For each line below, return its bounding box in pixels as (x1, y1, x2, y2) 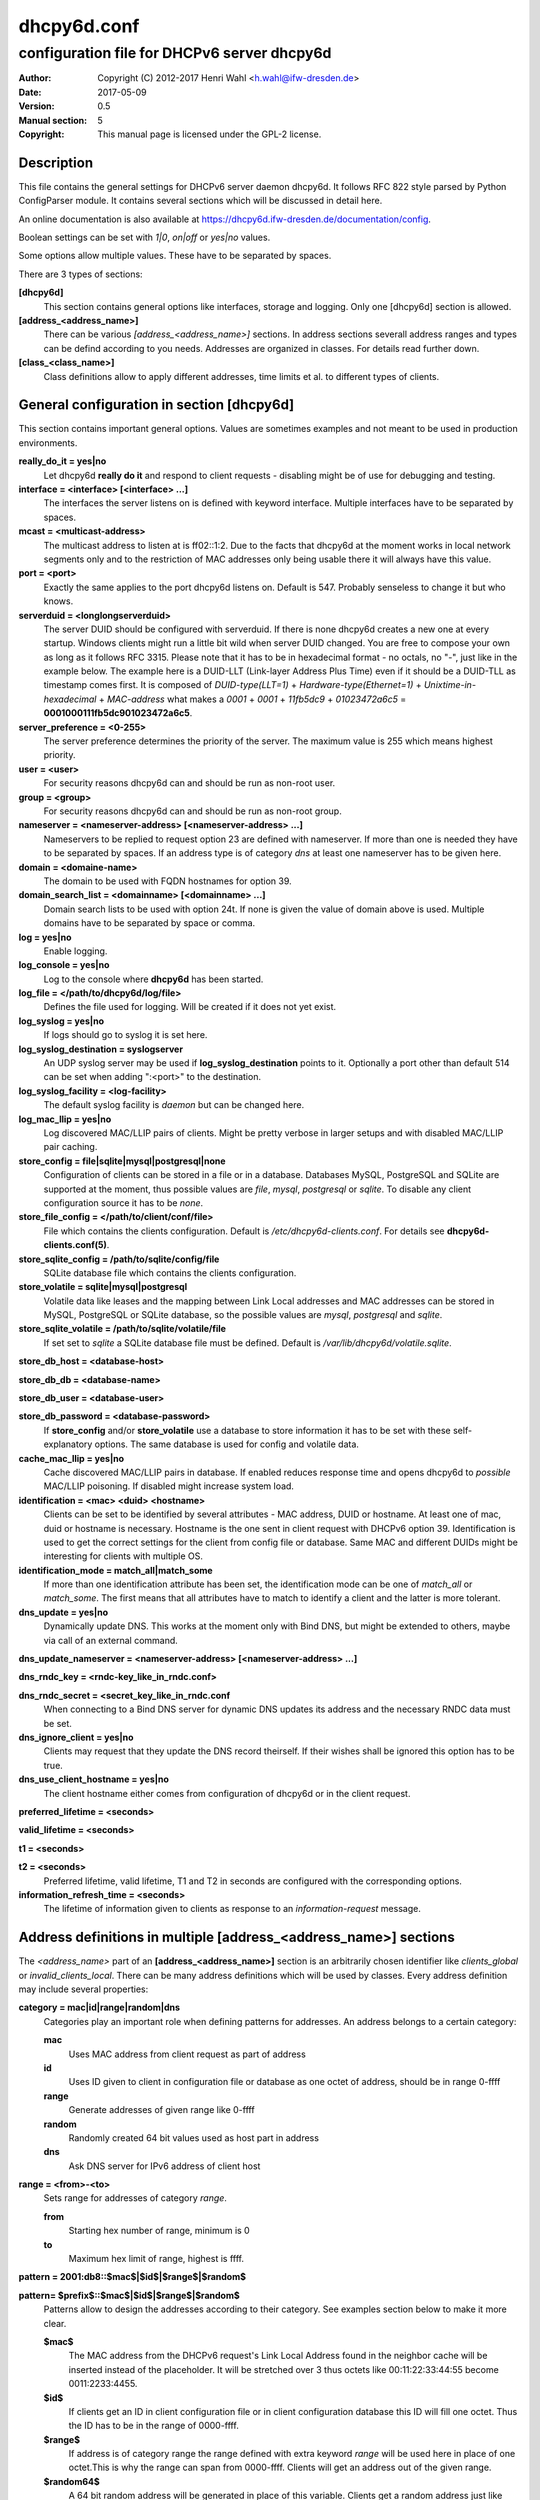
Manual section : (18, 114, 88, 126)
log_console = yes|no (18, 959, 110, 971)
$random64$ (43, 2475, 100, 2487)
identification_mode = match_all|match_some (18, 1564, 214, 1576)
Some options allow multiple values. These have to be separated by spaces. (18, 250, 332, 262)
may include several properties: (18, 1983, 149, 1995)
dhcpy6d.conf (18, 15, 140, 37)
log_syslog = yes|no (18, 1015, 105, 1027)
